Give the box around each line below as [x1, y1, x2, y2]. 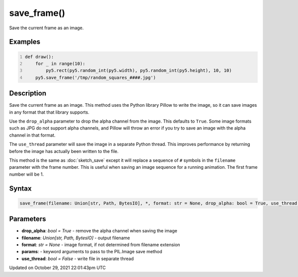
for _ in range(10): [35, 61, 85, 67]
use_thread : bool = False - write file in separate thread [21, 256, 134, 262]
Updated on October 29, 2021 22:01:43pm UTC [9, 265, 106, 271]
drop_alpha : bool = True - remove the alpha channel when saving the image [21, 228, 177, 234]
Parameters [9, 215, 46, 223]
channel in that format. [9, 132, 56, 138]
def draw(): [25, 54, 54, 60]
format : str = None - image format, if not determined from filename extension [21, 242, 180, 248]
